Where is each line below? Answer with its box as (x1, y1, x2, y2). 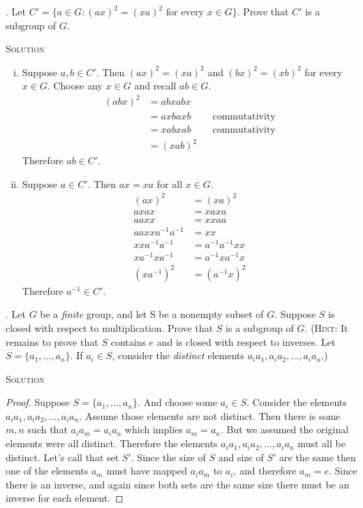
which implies (124, 422, 183, 437)
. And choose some (138, 395, 218, 409)
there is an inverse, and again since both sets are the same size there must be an (6, 477, 350, 491)
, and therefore (233, 463, 297, 478)
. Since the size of (131, 449, 206, 464)
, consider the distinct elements (112, 348, 244, 363)
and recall (134, 78, 177, 93)
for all (156, 176, 183, 191)
